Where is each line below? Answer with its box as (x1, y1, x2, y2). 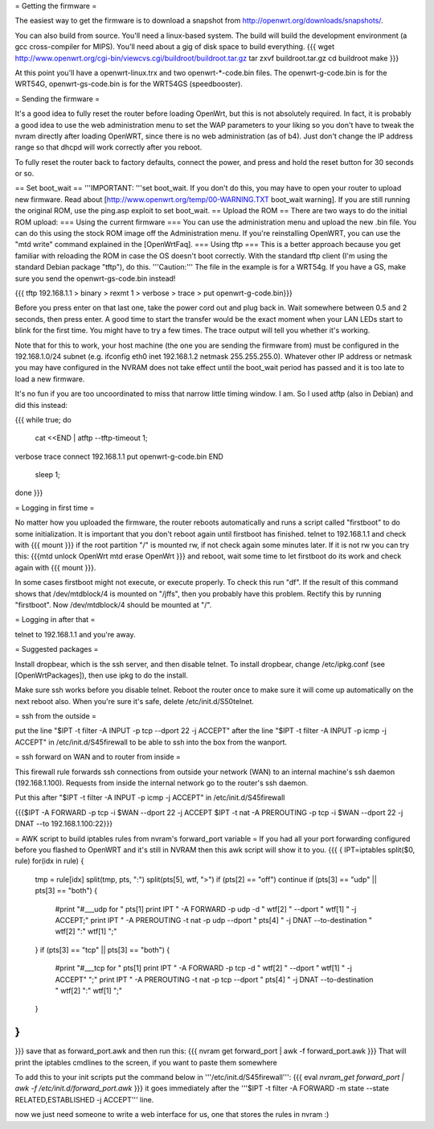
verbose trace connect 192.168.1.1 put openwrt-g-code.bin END (14, 451, 224, 461)
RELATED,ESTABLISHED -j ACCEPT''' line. (14, 1094, 154, 1104)
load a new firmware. (14, 374, 85, 384)
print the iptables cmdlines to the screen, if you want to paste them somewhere (14, 1057, 277, 1067)
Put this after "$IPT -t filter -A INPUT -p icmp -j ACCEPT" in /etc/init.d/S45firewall (14, 793, 285, 802)
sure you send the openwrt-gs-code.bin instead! (14, 274, 176, 283)
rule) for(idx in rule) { (14, 856, 84, 866)
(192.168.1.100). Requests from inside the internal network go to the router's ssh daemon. (14, 778, 309, 788)
